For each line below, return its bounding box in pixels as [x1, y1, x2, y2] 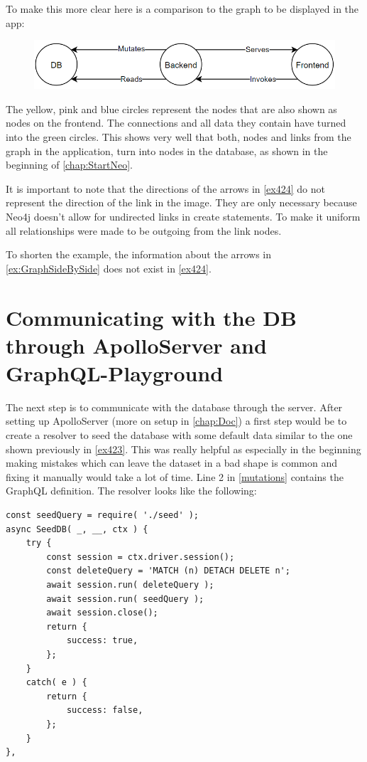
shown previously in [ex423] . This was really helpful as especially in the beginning [6, 441, 361, 456]
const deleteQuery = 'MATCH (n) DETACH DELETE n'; [46, 566, 290, 576]
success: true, [66, 635, 138, 646]
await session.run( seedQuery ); [46, 593, 204, 604]
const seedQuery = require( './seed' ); [6, 510, 199, 521]
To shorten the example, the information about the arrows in [6, 247, 272, 262]
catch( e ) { [26, 677, 87, 688]
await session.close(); [46, 608, 158, 618]
